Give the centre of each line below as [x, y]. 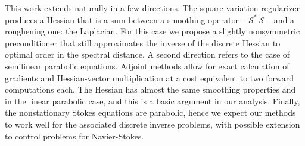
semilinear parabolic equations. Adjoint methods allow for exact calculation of [147, 66]
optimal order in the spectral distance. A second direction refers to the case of [147, 54]
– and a [281, 19]
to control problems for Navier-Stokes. [74, 136]
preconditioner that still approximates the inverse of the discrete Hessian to [143, 42]
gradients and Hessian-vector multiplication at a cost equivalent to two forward [150, 77]
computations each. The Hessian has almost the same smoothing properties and [150, 89]
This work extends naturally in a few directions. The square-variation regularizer [152, 8]
